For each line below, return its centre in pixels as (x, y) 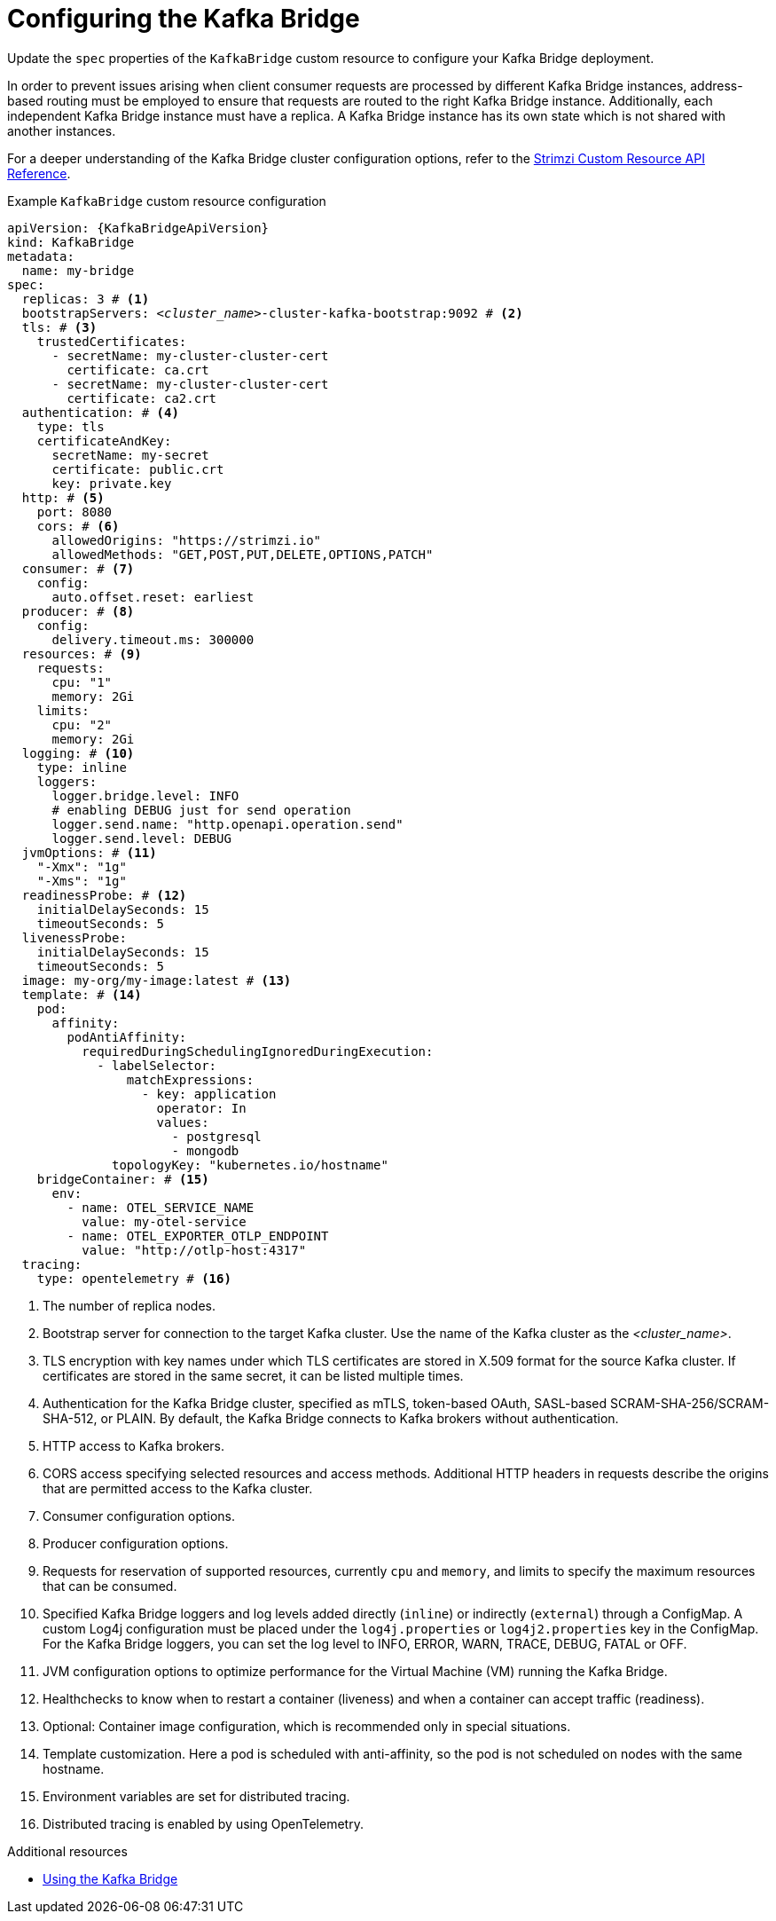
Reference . (39, 173)
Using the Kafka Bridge (110, 1878)
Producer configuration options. (136, 1543)
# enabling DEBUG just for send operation (201, 810)
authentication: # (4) (100, 412)
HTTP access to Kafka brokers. (134, 1445)
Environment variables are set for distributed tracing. (196, 1796)
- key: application (209, 1094)
